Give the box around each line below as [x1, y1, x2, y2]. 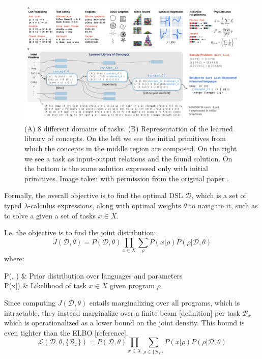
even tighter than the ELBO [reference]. [4, 327, 128, 338]
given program [109, 280, 155, 291]
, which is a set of [191, 190, 246, 201]
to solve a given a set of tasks [4, 210, 96, 220]
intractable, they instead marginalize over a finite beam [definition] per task [4, 307, 240, 318]
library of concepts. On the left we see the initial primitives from [24, 133, 226, 144]
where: [4, 253, 24, 264]
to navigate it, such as [189, 200, 258, 210]
